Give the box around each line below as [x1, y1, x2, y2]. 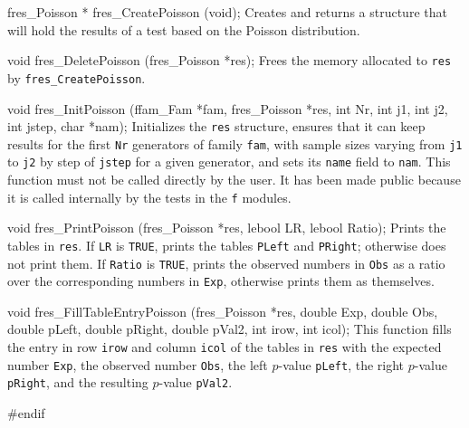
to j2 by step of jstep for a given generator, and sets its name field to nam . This [7, 152, 451, 171]
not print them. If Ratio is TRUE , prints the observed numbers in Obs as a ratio [7, 253, 445, 272]
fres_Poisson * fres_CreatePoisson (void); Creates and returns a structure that [7, 3, 447, 21]
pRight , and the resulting [7, 373, 148, 392]
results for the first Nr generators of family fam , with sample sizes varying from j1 [7, 134, 463, 153]
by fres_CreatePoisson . [7, 68, 146, 87]
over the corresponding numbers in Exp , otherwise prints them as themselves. [7, 271, 435, 290]
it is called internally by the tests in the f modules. [7, 187, 292, 206]
